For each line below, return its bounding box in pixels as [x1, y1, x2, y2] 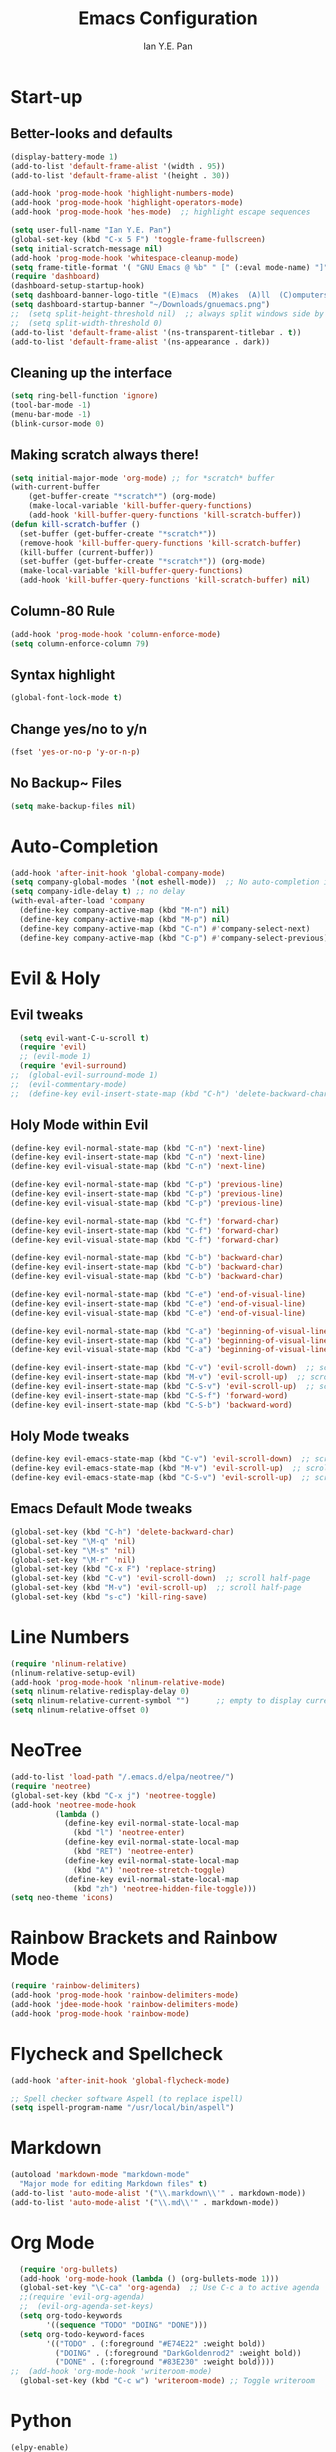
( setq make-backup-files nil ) [10, 801, 137, 811]
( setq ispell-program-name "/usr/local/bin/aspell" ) [10, 2103, 235, 2113]
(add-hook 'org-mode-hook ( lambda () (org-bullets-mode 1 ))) [19, 2273, 280, 2284]
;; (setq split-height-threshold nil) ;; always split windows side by [10, 308, 325, 319]
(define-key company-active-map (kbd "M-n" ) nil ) [19, 905, 230, 916]
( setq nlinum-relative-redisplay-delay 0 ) [10, 1687, 190, 1697]
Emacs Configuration [78, 7, 258, 30]
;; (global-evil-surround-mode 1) [10, 1070, 159, 1081]
